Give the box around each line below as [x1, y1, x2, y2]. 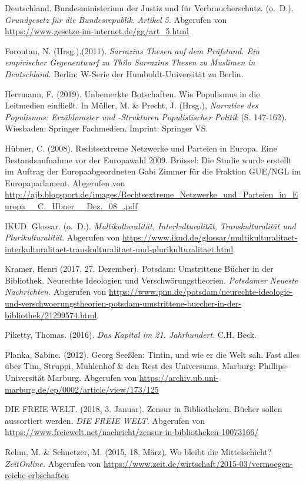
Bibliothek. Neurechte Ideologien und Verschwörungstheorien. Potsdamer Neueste [5, 274, 298, 286]
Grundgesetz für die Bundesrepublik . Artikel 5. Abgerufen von [5, 13, 227, 25]
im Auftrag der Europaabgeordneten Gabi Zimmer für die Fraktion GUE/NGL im [5, 165, 301, 177]
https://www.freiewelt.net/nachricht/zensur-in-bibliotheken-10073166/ [5, 426, 259, 438]
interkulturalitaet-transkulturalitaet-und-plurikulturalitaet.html [5, 242, 234, 255]
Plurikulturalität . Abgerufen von [5, 231, 120, 243]
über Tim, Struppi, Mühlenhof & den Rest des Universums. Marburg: [5, 360, 256, 372]
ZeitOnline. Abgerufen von [5, 457, 101, 469]
